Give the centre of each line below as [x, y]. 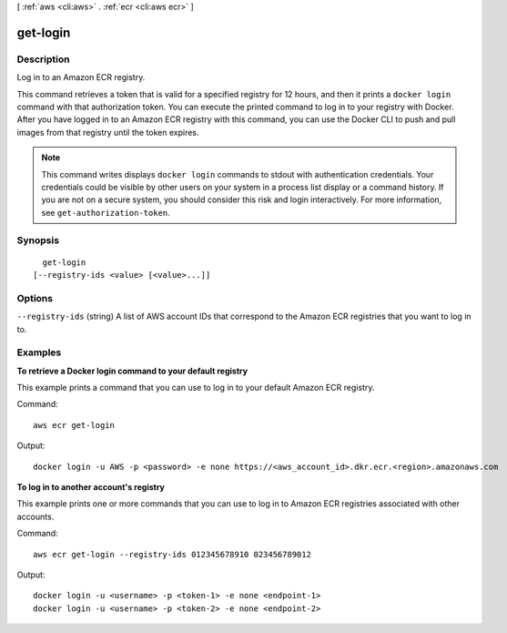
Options [35, 298]
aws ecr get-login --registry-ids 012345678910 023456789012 [172, 554]
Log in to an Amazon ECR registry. [81, 77]
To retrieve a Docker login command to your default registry [132, 371]
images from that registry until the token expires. [108, 132]
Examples [39, 352]
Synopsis [38, 240]
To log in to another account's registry [91, 487]
